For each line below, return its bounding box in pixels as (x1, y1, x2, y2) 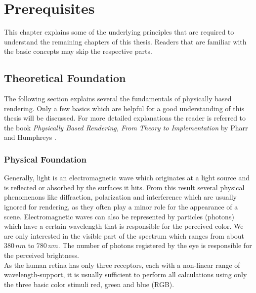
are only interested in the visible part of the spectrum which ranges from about (4, 230, 244, 241)
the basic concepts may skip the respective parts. (4, 46, 152, 56)
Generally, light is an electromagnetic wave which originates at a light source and (4, 172, 250, 183)
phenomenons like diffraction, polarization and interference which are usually (4, 192, 237, 202)
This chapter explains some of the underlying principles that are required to (4, 27, 234, 37)
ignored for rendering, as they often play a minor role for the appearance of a (4, 202, 238, 212)
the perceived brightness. (4, 250, 79, 260)
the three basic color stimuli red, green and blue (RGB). (4, 279, 174, 289)
